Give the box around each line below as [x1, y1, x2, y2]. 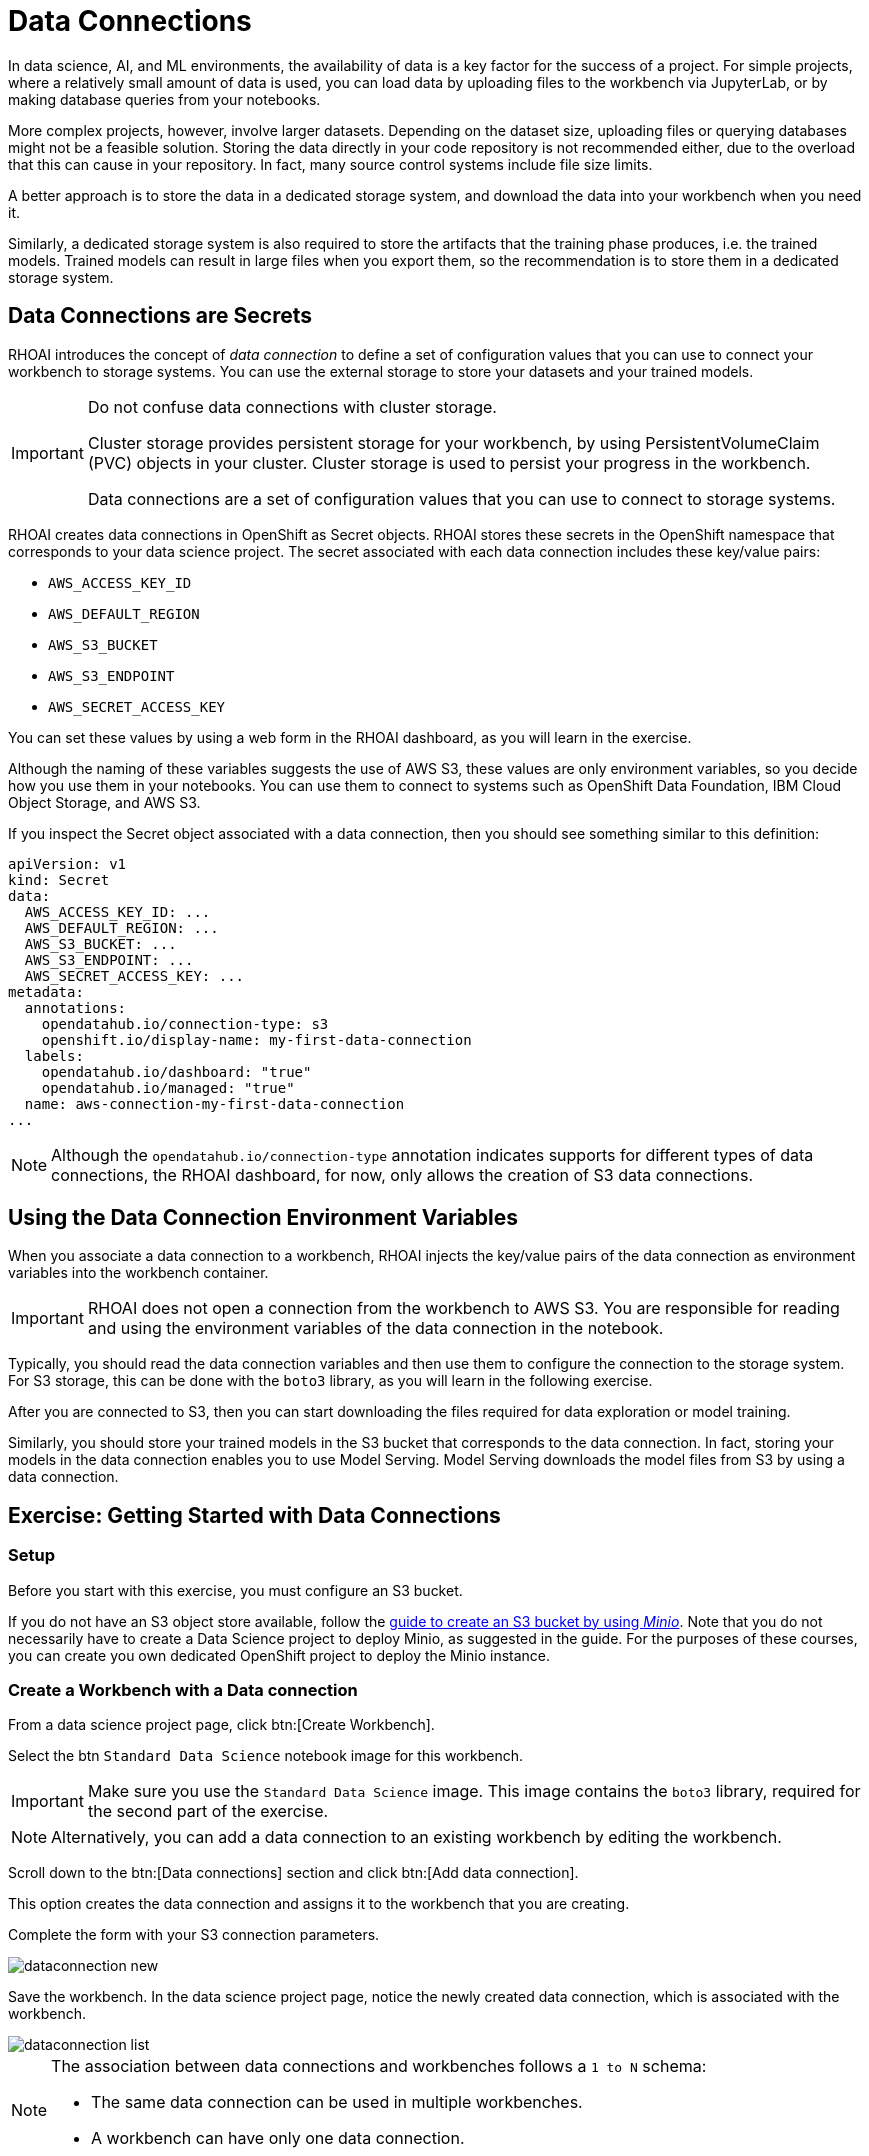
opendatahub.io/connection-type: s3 [41, 1015, 329, 1032]
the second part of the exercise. [87, 1801, 329, 1822]
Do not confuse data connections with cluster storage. [87, 396, 497, 417]
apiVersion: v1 [8, 855, 127, 872]
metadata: [8, 983, 84, 1000]
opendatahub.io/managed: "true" [41, 1079, 295, 1096]
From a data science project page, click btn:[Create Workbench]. [8, 1716, 435, 1734]
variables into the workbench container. [8, 1264, 269, 1282]
